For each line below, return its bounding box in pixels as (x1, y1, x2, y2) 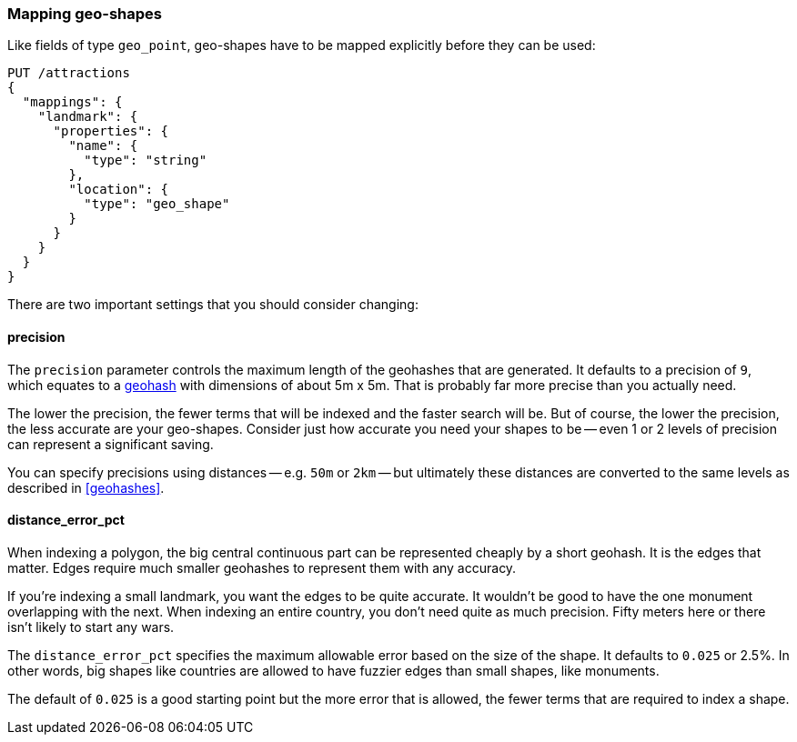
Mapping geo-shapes (7, 5, 163, 23)
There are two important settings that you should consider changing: (7, 296, 419, 313)
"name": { (68, 138, 138, 154)
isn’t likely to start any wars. (7, 618, 175, 635)
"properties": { (53, 124, 169, 139)
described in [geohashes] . (7, 479, 165, 496)
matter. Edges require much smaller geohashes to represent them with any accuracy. (7, 559, 517, 576)
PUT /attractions (7, 65, 130, 81)
